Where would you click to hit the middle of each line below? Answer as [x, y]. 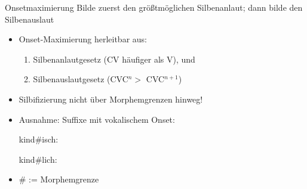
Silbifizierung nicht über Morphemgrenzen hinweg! [111, 99]
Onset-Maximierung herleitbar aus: [83, 39]
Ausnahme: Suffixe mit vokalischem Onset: [97, 119]
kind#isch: [39, 139]
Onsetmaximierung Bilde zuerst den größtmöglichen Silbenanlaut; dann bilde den [154, 7]
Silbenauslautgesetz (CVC [81, 79]
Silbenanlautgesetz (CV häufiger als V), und [114, 59]
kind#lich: [38, 159]
